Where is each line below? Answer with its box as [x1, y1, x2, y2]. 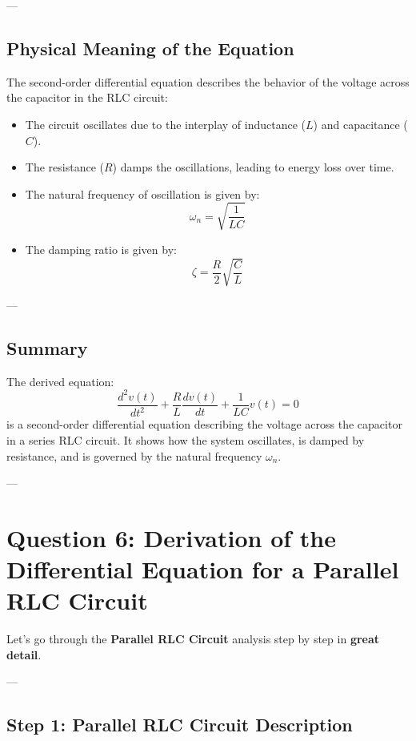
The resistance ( [25, 159, 104, 175]
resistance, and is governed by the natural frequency [6, 447, 262, 464]
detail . [6, 646, 42, 662]
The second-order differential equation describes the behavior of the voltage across [6, 73, 410, 90]
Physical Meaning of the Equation [6, 35, 294, 60]
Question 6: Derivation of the [6, 521, 336, 554]
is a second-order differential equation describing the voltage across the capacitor [6, 416, 402, 433]
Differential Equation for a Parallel [6, 553, 399, 586]
